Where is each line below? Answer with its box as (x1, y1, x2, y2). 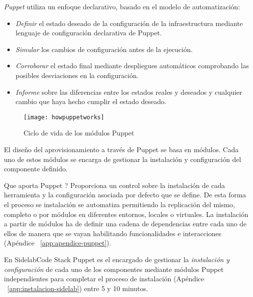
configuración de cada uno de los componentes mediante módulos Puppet (4, 264, 224, 274)
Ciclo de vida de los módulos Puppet (24, 128, 134, 138)
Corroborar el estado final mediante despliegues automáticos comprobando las (15, 60, 249, 71)
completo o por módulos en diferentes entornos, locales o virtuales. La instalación (4, 209, 249, 219)
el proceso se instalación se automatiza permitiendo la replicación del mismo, (4, 199, 235, 209)
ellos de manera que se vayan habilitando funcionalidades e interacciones (4, 228, 222, 238)
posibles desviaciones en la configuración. (15, 70, 139, 80)
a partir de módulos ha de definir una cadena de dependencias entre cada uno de (4, 218, 247, 229)
